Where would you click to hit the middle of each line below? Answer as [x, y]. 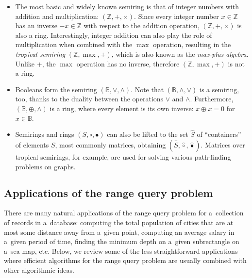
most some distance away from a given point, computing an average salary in [119, 232]
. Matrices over [223, 144]
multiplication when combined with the [74, 44]
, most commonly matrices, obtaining [110, 144]
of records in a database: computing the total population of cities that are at [119, 222]
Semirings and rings [45, 134]
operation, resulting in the [192, 44]
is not [236, 63]
